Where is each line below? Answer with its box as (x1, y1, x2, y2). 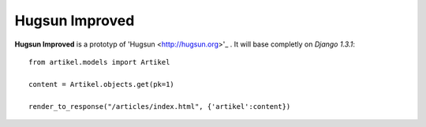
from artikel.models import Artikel (28, 58, 170, 66)
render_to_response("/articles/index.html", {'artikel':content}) (28, 102, 291, 110)
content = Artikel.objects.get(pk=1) (28, 80, 175, 88)
